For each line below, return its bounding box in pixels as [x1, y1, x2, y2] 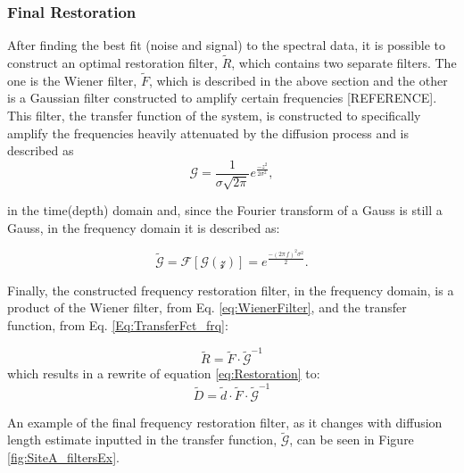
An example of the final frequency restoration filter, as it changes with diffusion [7, 412, 443, 431]
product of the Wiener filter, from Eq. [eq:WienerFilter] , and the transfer [7, 298, 407, 317]
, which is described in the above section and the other [148, 71, 448, 89]
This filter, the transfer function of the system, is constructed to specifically [7, 106, 421, 125]
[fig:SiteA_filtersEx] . [7, 448, 120, 467]
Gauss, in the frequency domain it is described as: [7, 218, 280, 236]
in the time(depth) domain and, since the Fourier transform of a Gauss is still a [7, 201, 443, 220]
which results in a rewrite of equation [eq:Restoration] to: [7, 364, 320, 383]
